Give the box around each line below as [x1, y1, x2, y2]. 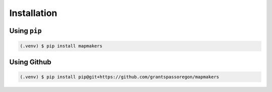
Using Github [9, 57, 51, 66]
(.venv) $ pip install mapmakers [20, 43, 103, 49]
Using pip [9, 26, 42, 35]
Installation [9, 7, 57, 18]
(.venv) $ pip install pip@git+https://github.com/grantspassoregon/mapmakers [20, 74, 219, 79]
